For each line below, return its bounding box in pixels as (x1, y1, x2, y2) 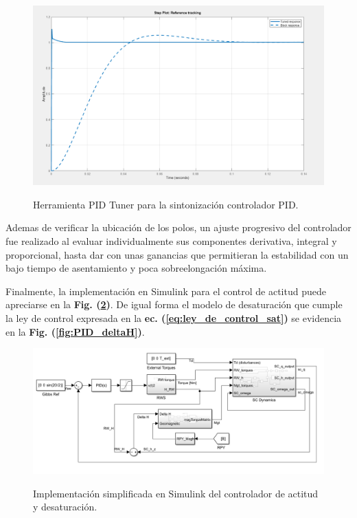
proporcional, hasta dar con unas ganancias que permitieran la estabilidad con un (5, 247, 349, 261)
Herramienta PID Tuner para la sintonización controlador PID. (33, 197, 299, 211)
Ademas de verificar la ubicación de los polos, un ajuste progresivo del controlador (5, 220, 352, 235)
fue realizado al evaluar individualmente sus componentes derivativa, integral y (5, 234, 337, 248)
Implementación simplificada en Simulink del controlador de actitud (33, 486, 319, 500)
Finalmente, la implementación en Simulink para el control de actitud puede (5, 283, 326, 298)
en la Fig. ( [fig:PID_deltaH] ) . (5, 324, 145, 338)
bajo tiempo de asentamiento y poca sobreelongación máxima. (5, 261, 267, 275)
